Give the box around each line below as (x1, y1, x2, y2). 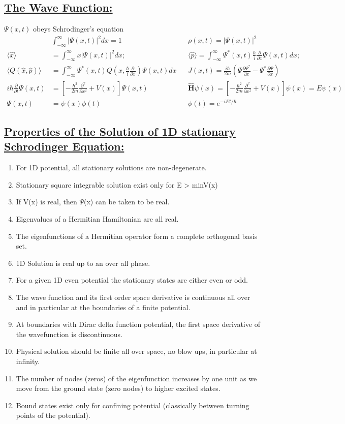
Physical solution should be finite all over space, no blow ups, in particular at (16, 346, 257, 356)
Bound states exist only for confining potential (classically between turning (16, 400, 249, 410)
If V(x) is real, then (16, 196, 77, 207)
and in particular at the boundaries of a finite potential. (16, 301, 191, 312)
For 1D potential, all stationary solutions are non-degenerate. (16, 162, 207, 173)
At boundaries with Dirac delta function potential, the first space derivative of (16, 319, 260, 329)
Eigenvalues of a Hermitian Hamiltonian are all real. (16, 214, 179, 224)
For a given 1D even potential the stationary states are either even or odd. (16, 275, 248, 285)
